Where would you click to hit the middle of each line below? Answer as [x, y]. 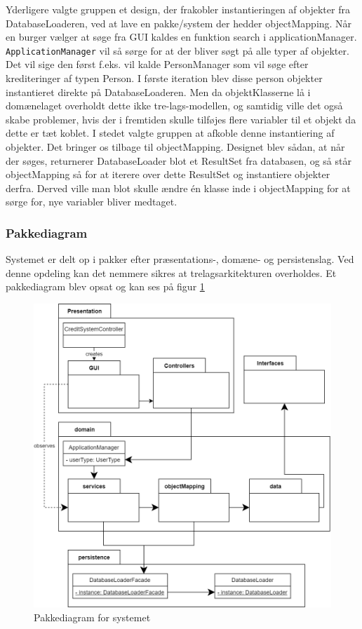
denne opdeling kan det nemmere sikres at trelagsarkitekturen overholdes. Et [171, 272]
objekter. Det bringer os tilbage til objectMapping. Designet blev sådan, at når [175, 147]
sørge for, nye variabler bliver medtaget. [92, 202]
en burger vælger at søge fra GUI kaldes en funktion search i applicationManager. [181, 37]
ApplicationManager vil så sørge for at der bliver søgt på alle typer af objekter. [177, 50]
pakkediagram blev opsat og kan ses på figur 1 [105, 286]
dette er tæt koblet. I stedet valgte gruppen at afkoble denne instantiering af [170, 133]
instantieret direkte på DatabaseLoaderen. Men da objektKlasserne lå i [158, 92]
